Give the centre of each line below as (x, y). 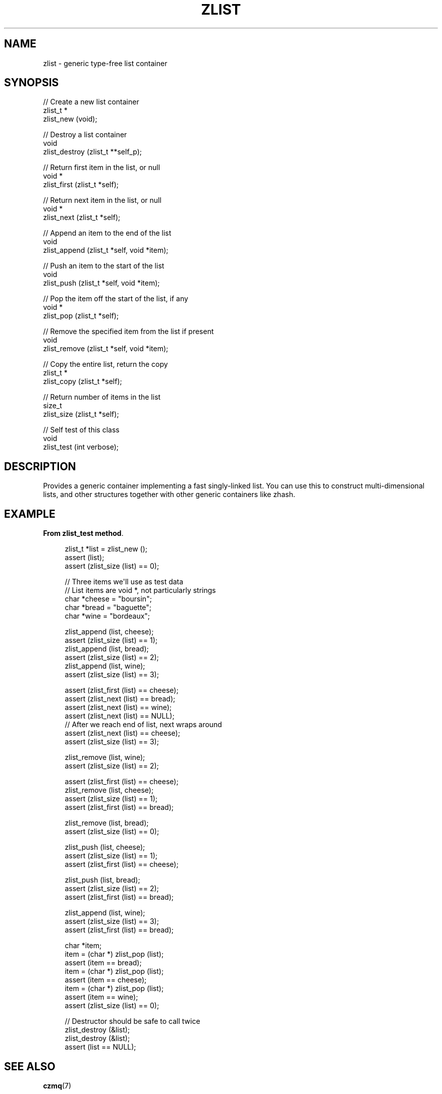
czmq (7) (57, 1085)
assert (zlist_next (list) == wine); (118, 707)
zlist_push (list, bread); (102, 880)
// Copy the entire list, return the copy (105, 364)
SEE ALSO (30, 1066)
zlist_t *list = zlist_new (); (106, 549)
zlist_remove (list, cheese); (109, 790)
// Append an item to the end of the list (107, 233)
